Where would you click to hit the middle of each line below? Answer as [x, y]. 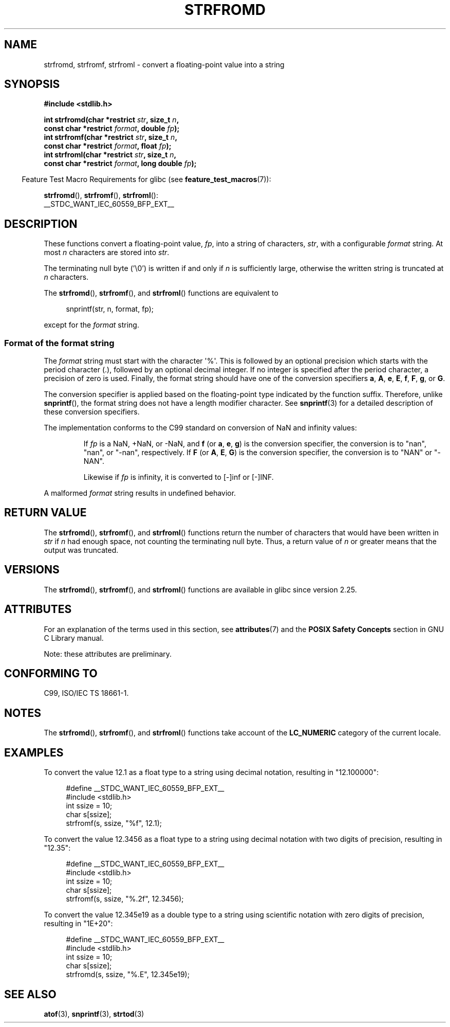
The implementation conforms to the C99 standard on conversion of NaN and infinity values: [200, 428]
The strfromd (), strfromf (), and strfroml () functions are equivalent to [161, 293]
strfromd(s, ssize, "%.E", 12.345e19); [128, 975]
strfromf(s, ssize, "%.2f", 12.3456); [125, 899]
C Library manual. [74, 638]
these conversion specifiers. [92, 412]
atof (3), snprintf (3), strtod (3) [94, 1014]
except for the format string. [91, 325]
